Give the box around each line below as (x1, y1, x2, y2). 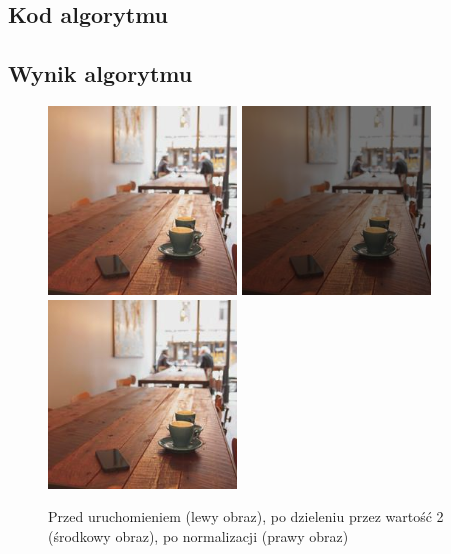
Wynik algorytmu (8, 58, 193, 89)
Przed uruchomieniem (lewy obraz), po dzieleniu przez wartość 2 (48, 506, 444, 527)
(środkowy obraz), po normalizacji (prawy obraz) (48, 525, 349, 546)
